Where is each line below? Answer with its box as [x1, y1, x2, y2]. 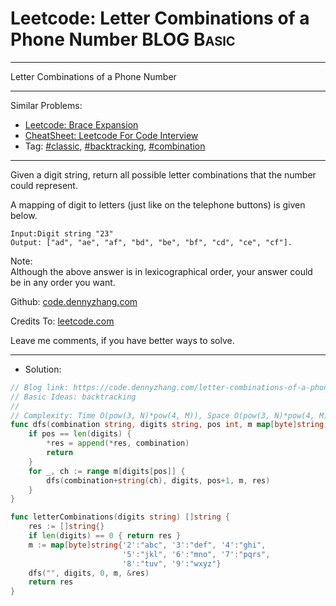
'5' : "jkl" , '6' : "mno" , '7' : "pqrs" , [121, 549, 271, 559]
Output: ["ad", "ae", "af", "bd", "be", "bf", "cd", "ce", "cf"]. [10, 237, 293, 247]
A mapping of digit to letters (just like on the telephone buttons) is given [10, 198, 306, 211]
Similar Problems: [10, 99, 83, 111]
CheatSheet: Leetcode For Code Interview [24, 129, 199, 141]
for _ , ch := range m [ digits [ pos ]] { [28, 466, 186, 476]
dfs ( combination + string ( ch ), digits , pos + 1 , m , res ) [46, 475, 271, 486]
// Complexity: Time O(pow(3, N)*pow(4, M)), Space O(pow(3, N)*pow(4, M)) [10, 410, 333, 421]
